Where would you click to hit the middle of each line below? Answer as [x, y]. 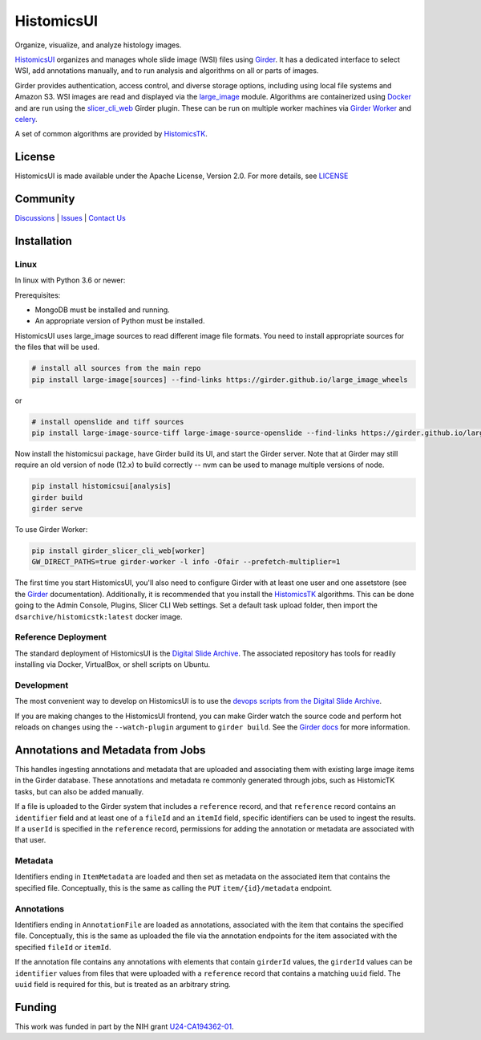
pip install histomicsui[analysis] [101, 486]
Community [45, 199]
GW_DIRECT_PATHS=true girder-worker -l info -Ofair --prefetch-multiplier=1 [186, 562]
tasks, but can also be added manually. [79, 791]
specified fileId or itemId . [63, 947]
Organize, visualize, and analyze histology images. [98, 45]
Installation [43, 241]
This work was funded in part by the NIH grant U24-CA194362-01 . [124, 1026]
